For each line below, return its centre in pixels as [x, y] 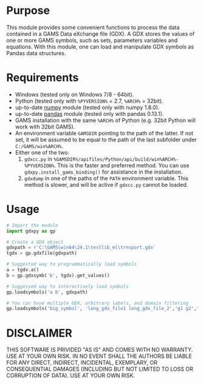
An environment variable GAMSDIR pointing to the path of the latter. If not [104, 133]
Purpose [28, 11]
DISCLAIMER [39, 333]
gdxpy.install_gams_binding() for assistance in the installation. [104, 172]
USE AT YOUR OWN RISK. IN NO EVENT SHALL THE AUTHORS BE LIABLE [99, 356]
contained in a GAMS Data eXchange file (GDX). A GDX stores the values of [100, 33]
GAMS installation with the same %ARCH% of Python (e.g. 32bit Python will [105, 120]
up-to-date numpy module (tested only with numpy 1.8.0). [87, 107]
